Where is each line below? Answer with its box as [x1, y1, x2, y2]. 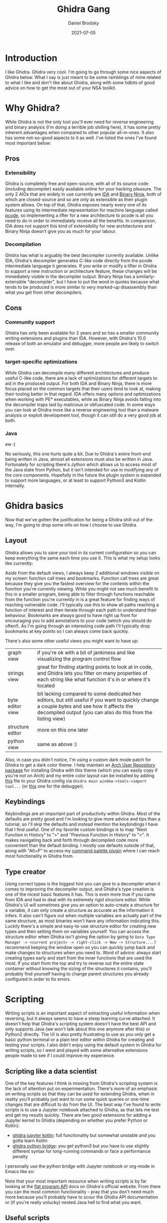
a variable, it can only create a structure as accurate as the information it [5, 907, 154, 913]
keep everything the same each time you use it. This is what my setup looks [5, 555, 161, 561]
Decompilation [5, 241, 41, 248]
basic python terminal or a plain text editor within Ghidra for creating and [5, 1036, 154, 1043]
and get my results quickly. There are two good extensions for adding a [5, 1112, 152, 1118]
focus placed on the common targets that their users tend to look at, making [5, 386, 161, 392]
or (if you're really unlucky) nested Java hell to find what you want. [5, 1200, 142, 1206]
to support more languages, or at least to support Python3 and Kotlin [5, 477, 146, 483]
